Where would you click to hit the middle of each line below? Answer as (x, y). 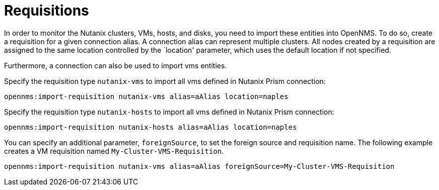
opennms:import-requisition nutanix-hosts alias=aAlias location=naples (151, 127)
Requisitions (47, 11)
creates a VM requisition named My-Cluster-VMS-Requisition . (114, 151)
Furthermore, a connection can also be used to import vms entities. (116, 65)
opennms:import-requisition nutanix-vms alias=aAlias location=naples (146, 96)
